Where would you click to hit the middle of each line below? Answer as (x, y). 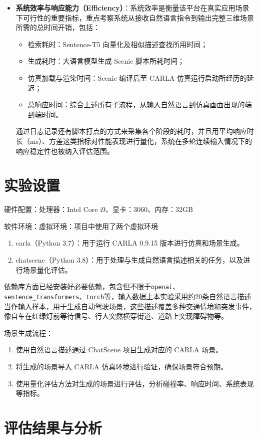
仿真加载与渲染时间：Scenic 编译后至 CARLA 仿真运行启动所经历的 (137, 77)
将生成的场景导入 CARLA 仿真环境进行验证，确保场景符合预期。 (122, 366)
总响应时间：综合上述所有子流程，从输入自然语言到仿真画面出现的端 (140, 104)
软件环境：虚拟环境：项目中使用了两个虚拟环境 (81, 226)
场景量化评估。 (47, 269)
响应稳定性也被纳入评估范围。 (65, 151)
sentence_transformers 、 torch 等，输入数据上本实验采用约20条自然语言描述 (128, 296)
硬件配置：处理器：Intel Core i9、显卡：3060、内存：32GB (98, 209)
